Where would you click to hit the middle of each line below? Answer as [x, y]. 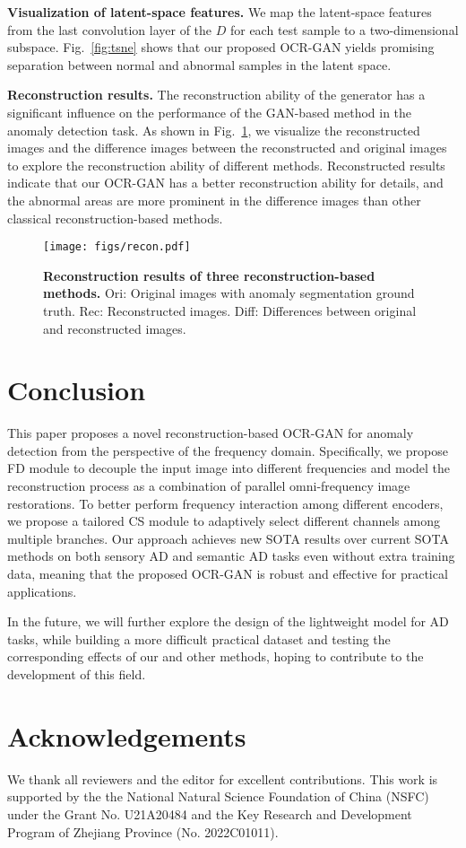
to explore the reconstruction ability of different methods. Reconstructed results [226, 165]
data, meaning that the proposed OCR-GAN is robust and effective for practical [228, 574]
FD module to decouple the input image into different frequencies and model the [229, 468]
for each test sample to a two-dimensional [344, 29]
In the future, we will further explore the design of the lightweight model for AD [228, 621]
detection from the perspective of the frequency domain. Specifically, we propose [228, 450]
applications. [42, 591]
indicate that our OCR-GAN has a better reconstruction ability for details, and [225, 183]
